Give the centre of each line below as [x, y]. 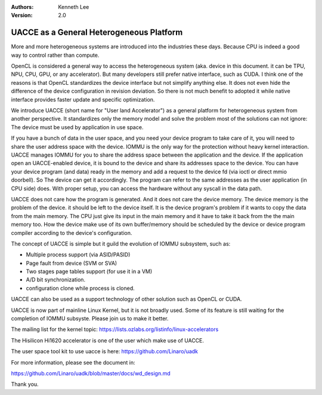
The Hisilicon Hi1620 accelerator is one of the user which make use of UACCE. [108, 340]
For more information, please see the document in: [73, 362]
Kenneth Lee [74, 7]
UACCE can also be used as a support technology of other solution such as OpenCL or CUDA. [126, 299]
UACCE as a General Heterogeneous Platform [97, 33]
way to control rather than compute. [55, 55]
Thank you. [25, 384]
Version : [22, 16]
